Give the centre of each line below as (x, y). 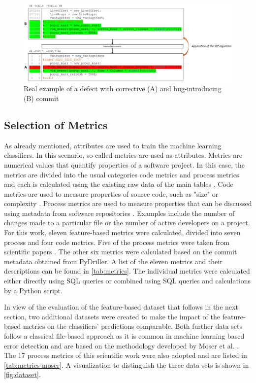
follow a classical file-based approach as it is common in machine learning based (124, 336)
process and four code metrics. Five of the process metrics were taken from (117, 242)
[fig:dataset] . (22, 374)
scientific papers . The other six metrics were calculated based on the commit (121, 252)
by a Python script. (33, 290)
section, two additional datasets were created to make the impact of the (112, 316)
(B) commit (41, 98)
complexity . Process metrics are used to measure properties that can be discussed (128, 203)
